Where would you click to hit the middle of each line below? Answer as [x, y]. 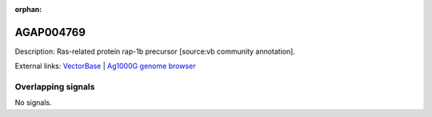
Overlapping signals [55, 87]
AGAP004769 [50, 32]
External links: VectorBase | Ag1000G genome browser [105, 66]
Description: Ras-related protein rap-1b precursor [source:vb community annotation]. [155, 51]
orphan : [28, 9]
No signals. [33, 103]
